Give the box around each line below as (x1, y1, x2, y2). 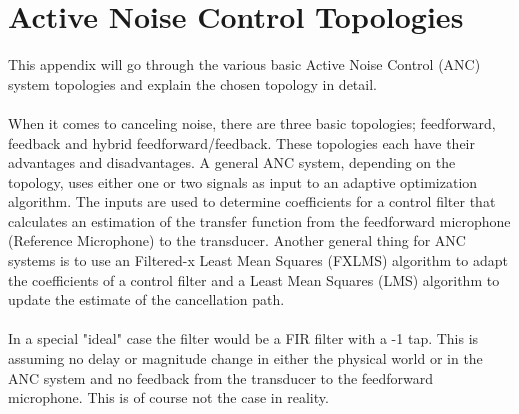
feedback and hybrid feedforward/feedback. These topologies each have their (8, 132, 475, 153)
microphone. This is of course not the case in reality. (8, 387, 329, 408)
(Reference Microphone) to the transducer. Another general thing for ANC (8, 230, 466, 251)
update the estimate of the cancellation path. (8, 289, 285, 310)
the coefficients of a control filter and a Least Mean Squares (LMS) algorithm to (8, 269, 500, 290)
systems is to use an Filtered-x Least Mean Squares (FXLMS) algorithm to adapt (8, 250, 508, 271)
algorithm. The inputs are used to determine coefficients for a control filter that (8, 191, 496, 212)
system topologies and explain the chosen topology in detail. (8, 73, 377, 94)
